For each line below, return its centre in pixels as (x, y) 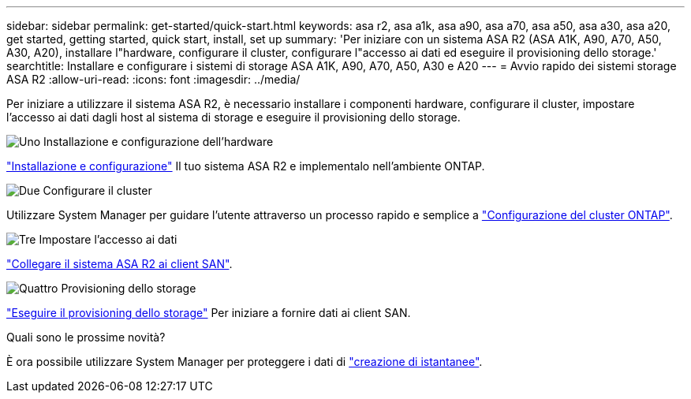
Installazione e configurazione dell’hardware (159, 142)
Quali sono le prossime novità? (86, 337)
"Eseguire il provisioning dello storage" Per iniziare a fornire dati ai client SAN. (209, 313)
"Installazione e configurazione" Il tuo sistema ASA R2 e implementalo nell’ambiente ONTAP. (246, 166)
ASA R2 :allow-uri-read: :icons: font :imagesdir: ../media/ (153, 79)
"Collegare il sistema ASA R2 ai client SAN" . (120, 264)
